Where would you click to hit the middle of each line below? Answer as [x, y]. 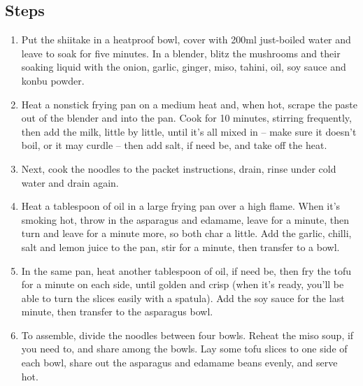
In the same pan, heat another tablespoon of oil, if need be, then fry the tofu [186, 270]
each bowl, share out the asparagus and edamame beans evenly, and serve [179, 363]
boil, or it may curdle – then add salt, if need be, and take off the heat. [174, 145]
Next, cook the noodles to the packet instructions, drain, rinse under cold [179, 168]
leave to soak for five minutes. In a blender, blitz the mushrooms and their [181, 53]
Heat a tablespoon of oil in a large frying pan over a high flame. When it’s [181, 206]
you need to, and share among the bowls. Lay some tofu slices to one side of [184, 349]
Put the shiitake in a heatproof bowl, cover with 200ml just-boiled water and [186, 40]
